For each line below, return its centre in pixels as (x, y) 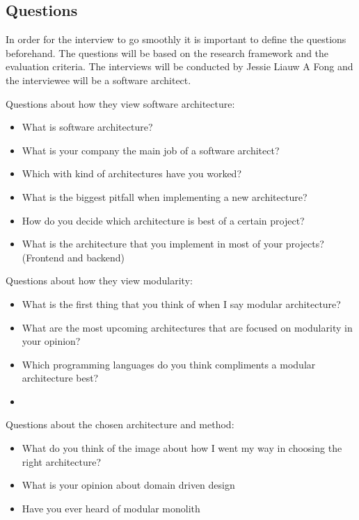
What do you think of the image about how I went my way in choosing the (182, 448)
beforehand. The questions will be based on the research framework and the (167, 52)
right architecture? (62, 461)
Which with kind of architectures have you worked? (131, 173)
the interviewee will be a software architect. (98, 80)
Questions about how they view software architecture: (120, 103)
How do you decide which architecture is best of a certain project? (163, 220)
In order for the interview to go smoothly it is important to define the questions (176, 39)
